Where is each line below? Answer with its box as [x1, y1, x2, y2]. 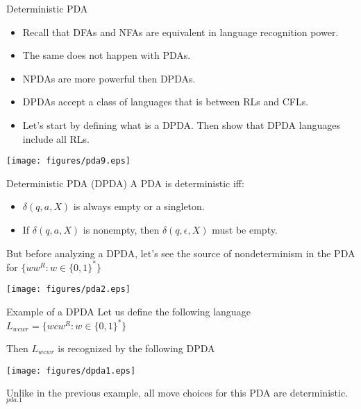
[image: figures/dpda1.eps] [6, 365, 136, 376]
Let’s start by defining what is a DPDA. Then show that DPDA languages [22, 117, 340, 132]
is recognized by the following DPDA [58, 341, 215, 356]
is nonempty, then [83, 223, 160, 236]
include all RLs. [22, 131, 90, 146]
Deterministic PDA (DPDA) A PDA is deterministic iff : [6, 175, 244, 190]
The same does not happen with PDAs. [22, 48, 191, 62]
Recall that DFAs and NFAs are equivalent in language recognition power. [22, 24, 339, 39]
